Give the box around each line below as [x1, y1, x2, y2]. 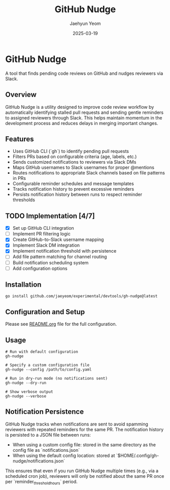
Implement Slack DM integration [12, 242, 80, 249]
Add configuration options [12, 265, 67, 271]
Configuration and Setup [5, 308, 85, 316]
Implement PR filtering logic [12, 231, 71, 237]
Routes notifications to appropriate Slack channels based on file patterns [12, 170, 165, 176]
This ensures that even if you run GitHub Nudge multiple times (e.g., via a [5, 468, 159, 474]
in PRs [12, 175, 26, 181]
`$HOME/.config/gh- [116, 452, 159, 458]
